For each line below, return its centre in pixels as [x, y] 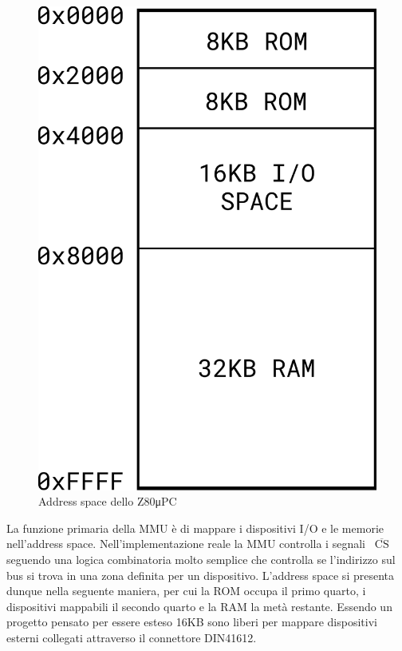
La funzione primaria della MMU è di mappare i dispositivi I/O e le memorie [195, 528]
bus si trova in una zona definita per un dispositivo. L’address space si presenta [200, 575]
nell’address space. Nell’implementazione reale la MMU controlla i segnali [186, 544]
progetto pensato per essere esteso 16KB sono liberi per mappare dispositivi [192, 622]
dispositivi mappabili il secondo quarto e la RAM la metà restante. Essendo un [199, 606]
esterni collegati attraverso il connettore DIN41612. [132, 637]
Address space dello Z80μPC [108, 501]
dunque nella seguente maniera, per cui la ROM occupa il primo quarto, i [186, 591]
